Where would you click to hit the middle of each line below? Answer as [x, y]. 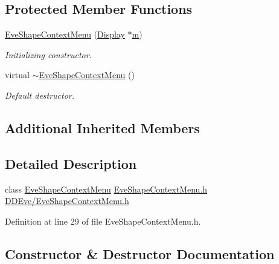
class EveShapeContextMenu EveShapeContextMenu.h [106, 189]
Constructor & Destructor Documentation [140, 253]
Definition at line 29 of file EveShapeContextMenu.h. [103, 221]
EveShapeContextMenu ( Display [65, 34]
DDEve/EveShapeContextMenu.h [67, 201]
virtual [17, 75]
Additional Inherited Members [102, 127]
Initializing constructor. [48, 54]
